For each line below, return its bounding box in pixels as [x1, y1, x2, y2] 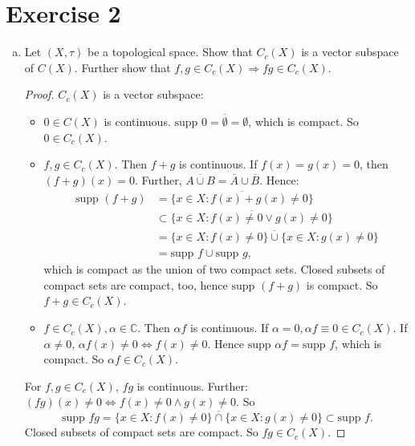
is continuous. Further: [136, 377, 248, 394]
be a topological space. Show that [87, 43, 253, 60]
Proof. [24, 86, 55, 103]
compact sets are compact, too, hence [43, 276, 228, 293]
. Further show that [74, 59, 171, 75]
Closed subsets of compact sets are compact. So [24, 424, 258, 440]
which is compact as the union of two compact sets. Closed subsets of [43, 261, 385, 278]
